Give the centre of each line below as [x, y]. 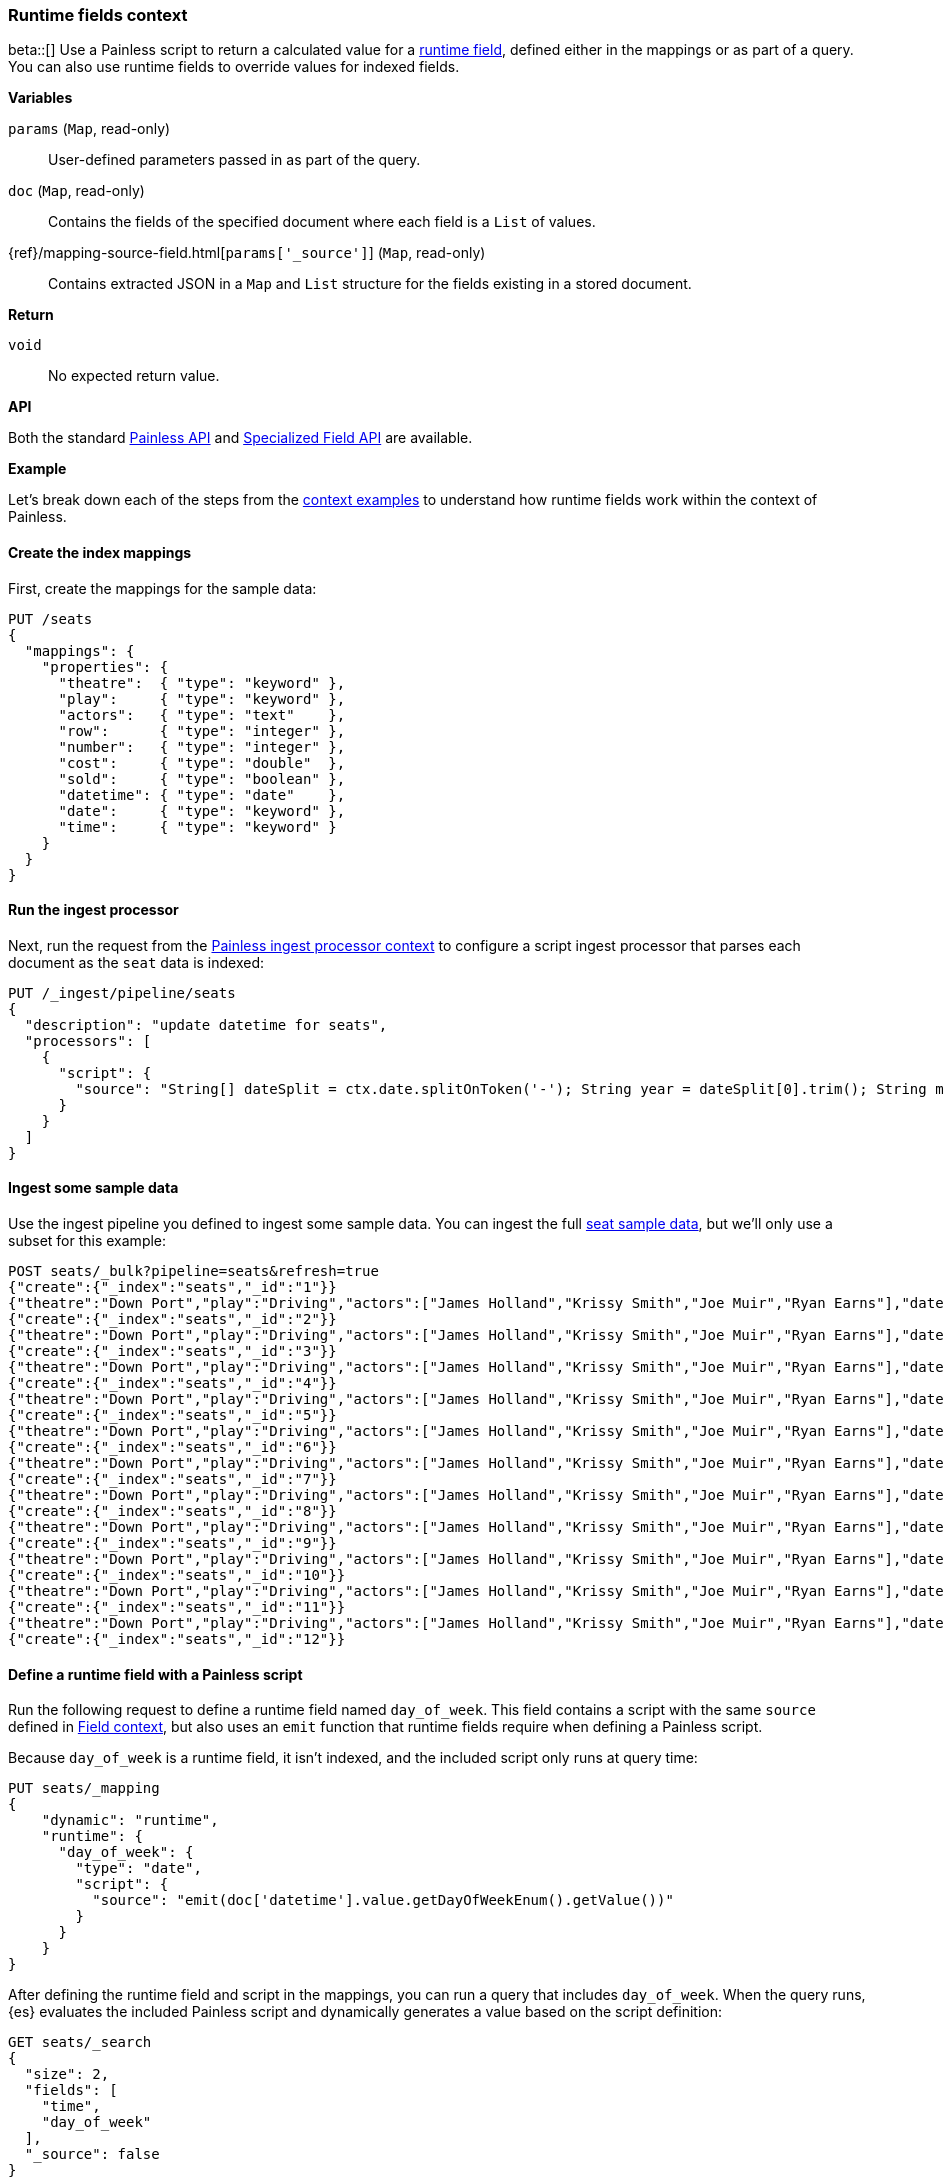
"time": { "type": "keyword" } [197, 826]
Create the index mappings [100, 552]
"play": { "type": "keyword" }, [202, 698]
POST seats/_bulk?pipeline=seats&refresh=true [193, 1271]
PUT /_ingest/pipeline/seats [122, 992]
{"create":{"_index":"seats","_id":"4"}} [172, 1383]
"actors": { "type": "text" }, [202, 714]
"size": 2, [67, 2074]
